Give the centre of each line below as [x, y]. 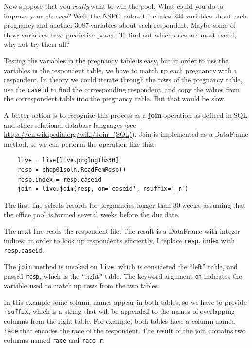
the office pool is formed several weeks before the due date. [92, 214]
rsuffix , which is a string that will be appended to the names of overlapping [119, 311]
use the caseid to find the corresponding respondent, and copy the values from [122, 89]
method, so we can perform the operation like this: [80, 143]
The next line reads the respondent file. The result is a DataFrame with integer [122, 230]
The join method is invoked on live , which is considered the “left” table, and [121, 266]
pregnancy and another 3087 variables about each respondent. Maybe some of [120, 25]
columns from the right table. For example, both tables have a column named [120, 321]
